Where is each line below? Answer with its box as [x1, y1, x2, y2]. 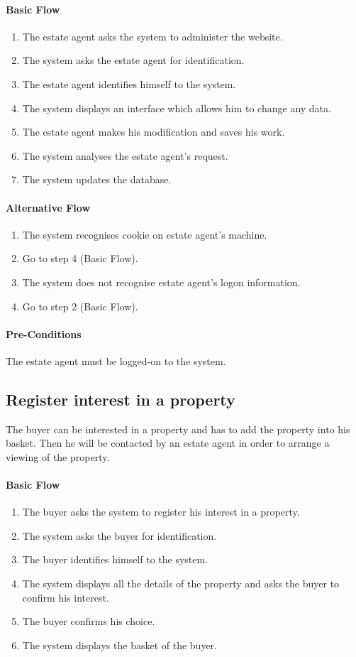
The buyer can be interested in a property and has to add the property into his [6, 421, 350, 436]
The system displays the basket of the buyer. [22, 637, 217, 652]
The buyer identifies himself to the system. [22, 552, 208, 567]
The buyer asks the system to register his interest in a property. [22, 504, 300, 519]
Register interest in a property [6, 388, 235, 410]
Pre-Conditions [6, 326, 82, 341]
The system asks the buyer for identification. [22, 528, 217, 543]
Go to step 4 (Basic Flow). [22, 251, 138, 266]
